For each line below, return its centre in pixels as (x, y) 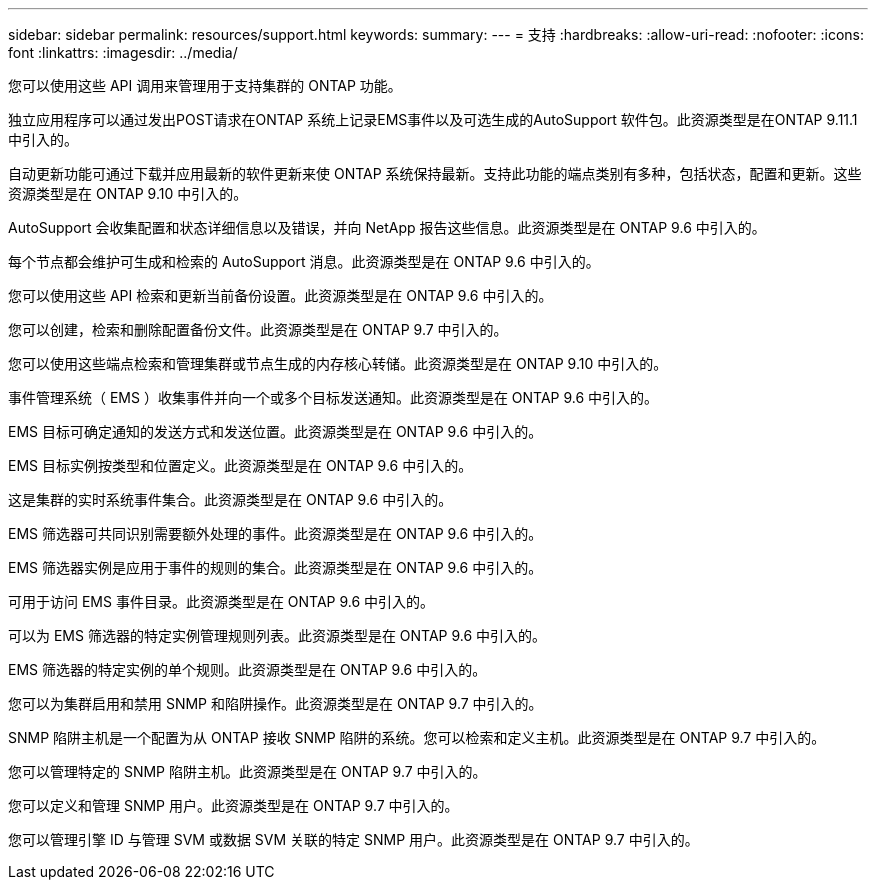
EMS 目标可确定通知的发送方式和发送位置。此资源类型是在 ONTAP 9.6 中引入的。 (275, 431)
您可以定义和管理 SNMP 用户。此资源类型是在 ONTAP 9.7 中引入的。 (233, 805)
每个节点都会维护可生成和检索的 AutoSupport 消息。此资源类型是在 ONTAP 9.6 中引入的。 (304, 261)
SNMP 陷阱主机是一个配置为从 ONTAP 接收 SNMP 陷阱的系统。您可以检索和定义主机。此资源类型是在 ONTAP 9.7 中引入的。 (417, 737)
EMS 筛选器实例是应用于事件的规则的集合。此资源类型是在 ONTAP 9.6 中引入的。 (275, 567)
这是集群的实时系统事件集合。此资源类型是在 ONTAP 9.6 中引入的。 (230, 499)
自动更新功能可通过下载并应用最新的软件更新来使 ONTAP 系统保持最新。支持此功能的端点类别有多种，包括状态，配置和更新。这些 (435, 173)
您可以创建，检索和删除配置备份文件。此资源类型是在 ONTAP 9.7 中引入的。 (258, 329)
